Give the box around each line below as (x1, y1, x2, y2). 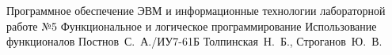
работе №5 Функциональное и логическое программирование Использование (6, 17, 377, 34)
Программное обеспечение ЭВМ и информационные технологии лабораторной (6, 2, 386, 18)
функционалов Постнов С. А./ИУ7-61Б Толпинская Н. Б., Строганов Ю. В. (6, 33, 382, 49)
